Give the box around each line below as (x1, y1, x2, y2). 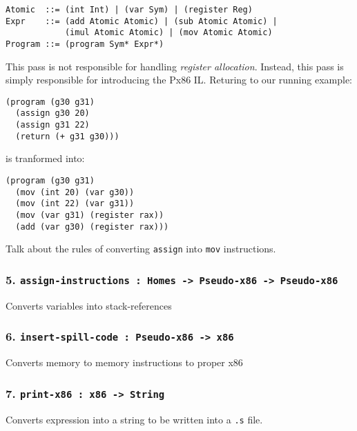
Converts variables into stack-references (6, 298, 172, 312)
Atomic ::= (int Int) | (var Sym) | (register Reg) (6, 5, 253, 14)
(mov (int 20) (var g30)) (15, 187, 135, 197)
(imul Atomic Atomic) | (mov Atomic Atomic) (64, 28, 273, 38)
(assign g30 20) (15, 108, 90, 119)
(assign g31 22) (15, 120, 90, 130)
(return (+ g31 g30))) (15, 131, 119, 141)
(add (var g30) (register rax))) (15, 221, 169, 232)
